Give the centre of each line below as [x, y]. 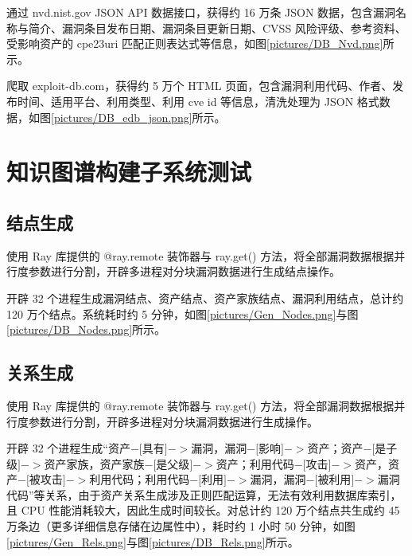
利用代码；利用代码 [140, 479]
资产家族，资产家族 [94, 463]
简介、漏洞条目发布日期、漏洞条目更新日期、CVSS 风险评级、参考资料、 [217, 27]
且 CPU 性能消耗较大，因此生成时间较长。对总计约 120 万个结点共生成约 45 [203, 510]
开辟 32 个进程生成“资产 [68, 448]
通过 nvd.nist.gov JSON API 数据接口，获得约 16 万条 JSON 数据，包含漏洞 [201, 12]
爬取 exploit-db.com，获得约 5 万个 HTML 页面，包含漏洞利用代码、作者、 [200, 86]
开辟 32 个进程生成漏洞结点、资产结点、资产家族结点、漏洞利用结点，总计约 [205, 298]
